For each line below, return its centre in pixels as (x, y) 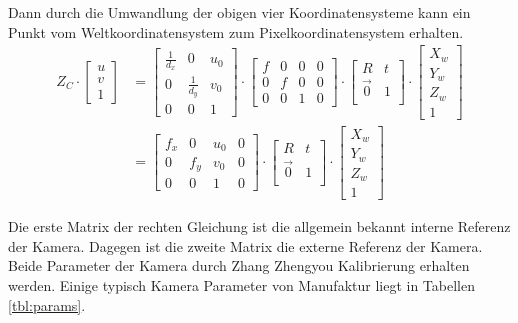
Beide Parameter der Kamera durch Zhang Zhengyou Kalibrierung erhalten (239, 265)
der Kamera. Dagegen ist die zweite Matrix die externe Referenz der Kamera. (245, 245)
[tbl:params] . (47, 304)
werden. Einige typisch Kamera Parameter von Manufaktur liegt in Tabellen (241, 285)
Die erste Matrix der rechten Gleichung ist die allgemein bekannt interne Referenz (259, 226)
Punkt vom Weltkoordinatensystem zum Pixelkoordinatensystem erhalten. (236, 31)
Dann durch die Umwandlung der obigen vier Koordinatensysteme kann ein (239, 12)
